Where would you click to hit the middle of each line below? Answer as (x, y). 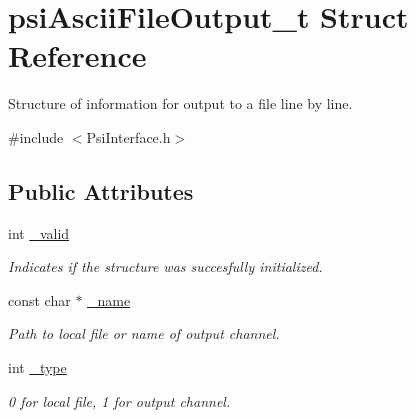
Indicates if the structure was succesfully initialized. (165, 266)
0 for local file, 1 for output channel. (119, 400)
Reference (77, 55)
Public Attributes (101, 190)
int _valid (39, 232)
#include (36, 136)
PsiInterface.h (128, 136)
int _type (37, 367)
